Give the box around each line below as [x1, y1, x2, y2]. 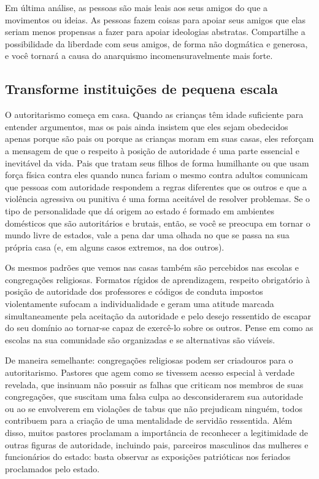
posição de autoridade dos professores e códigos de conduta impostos [5, 285, 263, 298]
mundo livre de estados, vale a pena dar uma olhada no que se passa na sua [5, 228, 290, 241]
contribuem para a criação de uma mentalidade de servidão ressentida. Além [5, 414, 293, 427]
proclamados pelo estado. [5, 462, 100, 475]
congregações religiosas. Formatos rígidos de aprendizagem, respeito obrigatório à [5, 273, 310, 286]
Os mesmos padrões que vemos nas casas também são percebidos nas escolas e [5, 261, 299, 274]
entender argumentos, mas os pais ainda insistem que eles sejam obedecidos [5, 120, 288, 133]
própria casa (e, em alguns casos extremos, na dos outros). [5, 240, 225, 253]
